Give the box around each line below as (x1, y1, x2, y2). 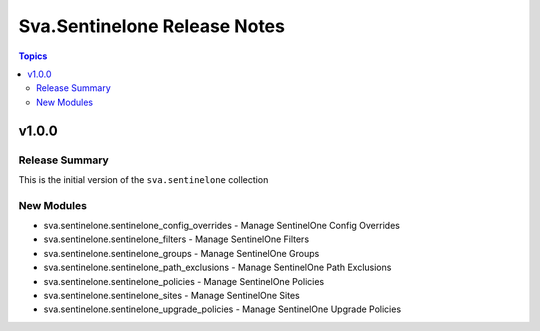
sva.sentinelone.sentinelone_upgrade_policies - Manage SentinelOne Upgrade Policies (43, 303, 402, 315)
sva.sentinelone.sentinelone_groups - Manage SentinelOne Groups (43, 247, 320, 259)
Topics (18, 50, 48, 62)
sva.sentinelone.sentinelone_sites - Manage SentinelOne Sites (43, 289, 300, 301)
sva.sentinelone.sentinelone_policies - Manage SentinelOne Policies (43, 275, 325, 287)
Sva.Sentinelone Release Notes (18, 15, 285, 37)
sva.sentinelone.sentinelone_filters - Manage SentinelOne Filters (43, 233, 310, 245)
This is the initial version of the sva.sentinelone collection (18, 173, 269, 185)
